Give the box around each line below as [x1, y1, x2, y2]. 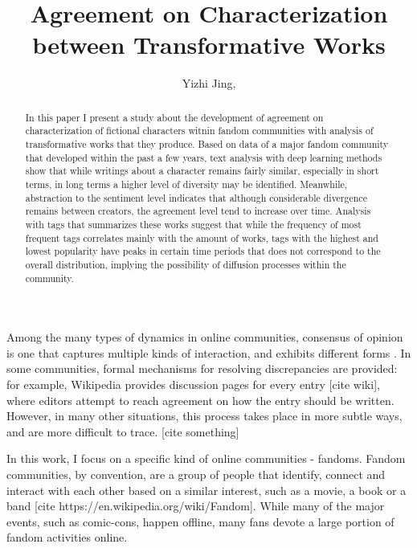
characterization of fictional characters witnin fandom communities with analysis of [25, 124, 374, 137]
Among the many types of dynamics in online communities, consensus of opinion [6, 329, 403, 346]
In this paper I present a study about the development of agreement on [25, 110, 324, 124]
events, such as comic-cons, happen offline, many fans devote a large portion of [6, 513, 395, 530]
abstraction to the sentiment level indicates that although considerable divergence [25, 190, 367, 204]
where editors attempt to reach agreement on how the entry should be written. [6, 391, 395, 408]
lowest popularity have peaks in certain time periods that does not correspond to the [25, 244, 381, 258]
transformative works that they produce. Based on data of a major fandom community [25, 137, 389, 151]
